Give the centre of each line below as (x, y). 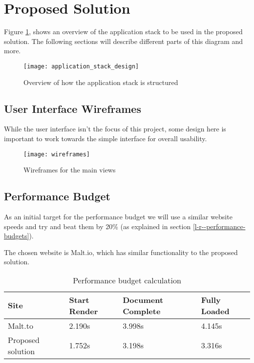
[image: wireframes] (57, 154)
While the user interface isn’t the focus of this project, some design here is (115, 129)
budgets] (17, 236)
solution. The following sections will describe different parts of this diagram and (124, 41)
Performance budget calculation (127, 280)
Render (84, 311)
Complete (142, 311)
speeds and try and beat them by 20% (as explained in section (97, 226)
